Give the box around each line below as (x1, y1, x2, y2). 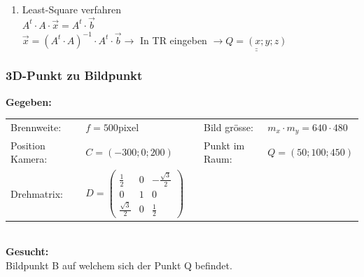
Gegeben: (6, 94, 52, 109)
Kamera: (10, 151, 48, 166)
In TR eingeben (140, 32, 207, 47)
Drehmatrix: (10, 186, 63, 201)
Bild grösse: (204, 120, 253, 135)
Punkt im (204, 137, 245, 152)
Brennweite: (10, 120, 62, 135)
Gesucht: (6, 244, 49, 259)
